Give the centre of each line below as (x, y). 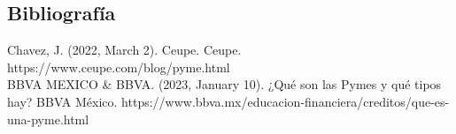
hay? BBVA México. (62, 101)
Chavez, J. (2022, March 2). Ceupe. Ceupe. (124, 50)
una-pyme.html (48, 119)
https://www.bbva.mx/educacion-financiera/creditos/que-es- (286, 101)
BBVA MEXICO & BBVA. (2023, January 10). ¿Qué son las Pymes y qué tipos (224, 84)
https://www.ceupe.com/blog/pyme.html (119, 67)
